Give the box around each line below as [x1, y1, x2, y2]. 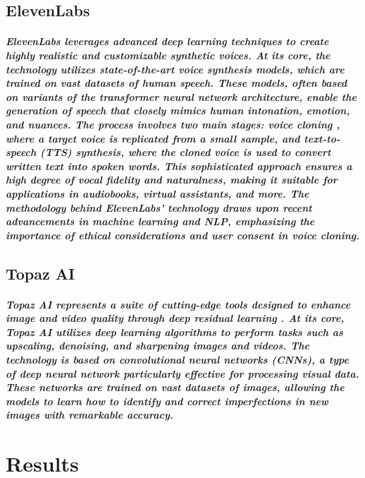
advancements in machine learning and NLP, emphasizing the [6, 214, 315, 229]
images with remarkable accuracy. [6, 407, 173, 422]
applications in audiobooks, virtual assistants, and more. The [6, 186, 309, 201]
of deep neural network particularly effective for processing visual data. [6, 366, 359, 381]
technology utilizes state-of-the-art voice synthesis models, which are [6, 61, 345, 76]
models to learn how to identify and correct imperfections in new [6, 393, 328, 408]
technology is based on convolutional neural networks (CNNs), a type [6, 352, 349, 367]
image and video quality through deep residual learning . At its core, [6, 311, 345, 325]
